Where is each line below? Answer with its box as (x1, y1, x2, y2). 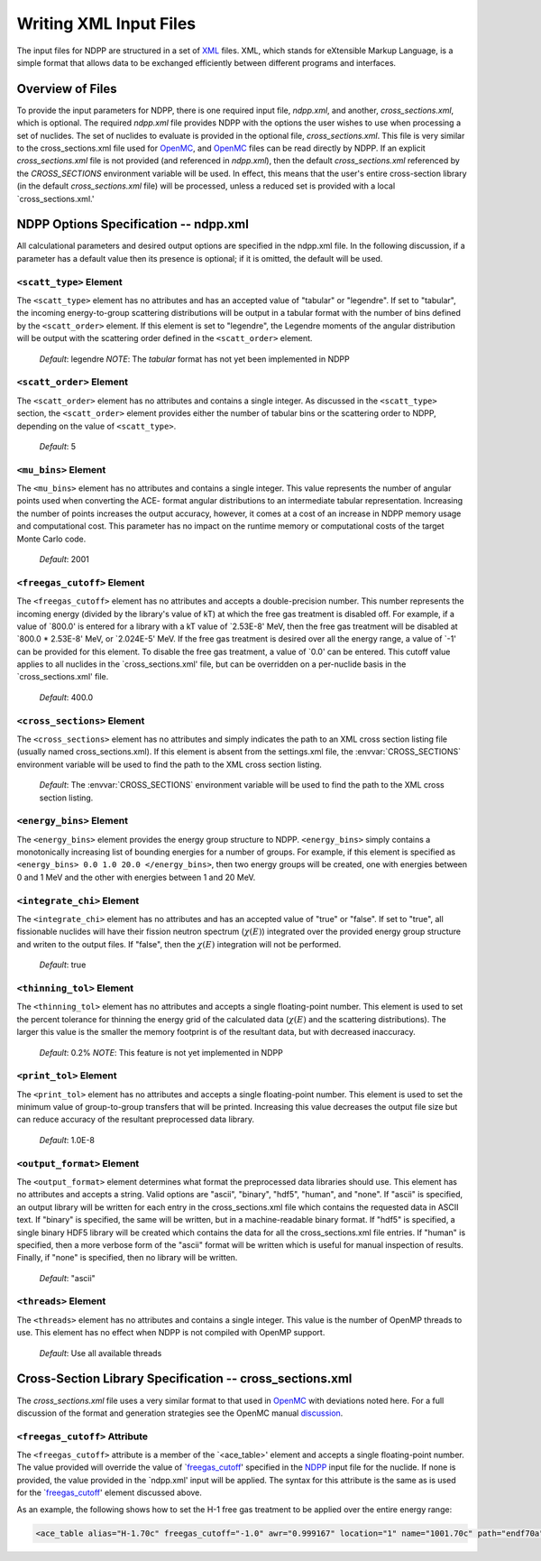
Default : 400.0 (39, 691, 94, 703)
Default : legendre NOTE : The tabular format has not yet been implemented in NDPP (39, 353, 351, 365)
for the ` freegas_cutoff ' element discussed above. (16, 1487, 203, 1498)
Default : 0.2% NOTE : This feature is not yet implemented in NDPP (39, 1047, 283, 1058)
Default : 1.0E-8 (39, 1134, 95, 1145)
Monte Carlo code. (16, 533, 87, 544)
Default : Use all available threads (39, 1347, 162, 1358)
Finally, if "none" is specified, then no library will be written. (16, 1252, 238, 1263)
